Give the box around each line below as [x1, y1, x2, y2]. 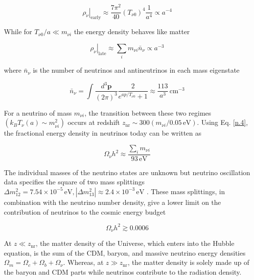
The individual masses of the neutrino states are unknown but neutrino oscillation [4, 167, 251, 177]
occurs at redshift [68, 117, 120, 127]
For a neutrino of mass [4, 107, 72, 118]
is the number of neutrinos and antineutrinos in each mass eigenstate [33, 65, 240, 75]
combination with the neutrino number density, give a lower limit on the [4, 197, 221, 207]
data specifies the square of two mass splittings [4, 177, 145, 187]
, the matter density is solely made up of [127, 257, 250, 267]
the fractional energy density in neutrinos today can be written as [4, 128, 202, 138]
